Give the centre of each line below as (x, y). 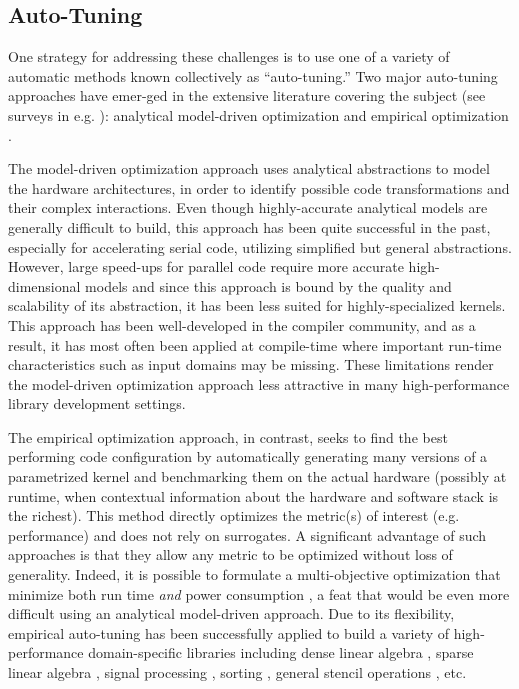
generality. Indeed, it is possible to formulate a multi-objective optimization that (254, 574)
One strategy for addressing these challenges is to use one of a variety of (229, 56)
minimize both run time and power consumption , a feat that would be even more (259, 593)
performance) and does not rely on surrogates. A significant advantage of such (247, 534)
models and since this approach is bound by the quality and (268, 285)
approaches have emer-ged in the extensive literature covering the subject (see (247, 95)
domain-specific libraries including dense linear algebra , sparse (281, 652)
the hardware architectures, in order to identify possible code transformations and (259, 187)
